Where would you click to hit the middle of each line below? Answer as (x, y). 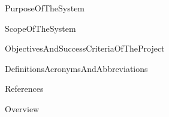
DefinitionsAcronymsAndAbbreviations (76, 68)
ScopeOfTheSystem (40, 28)
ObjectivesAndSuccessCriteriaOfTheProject (85, 48)
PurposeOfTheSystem (45, 8)
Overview (22, 108)
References (24, 88)
